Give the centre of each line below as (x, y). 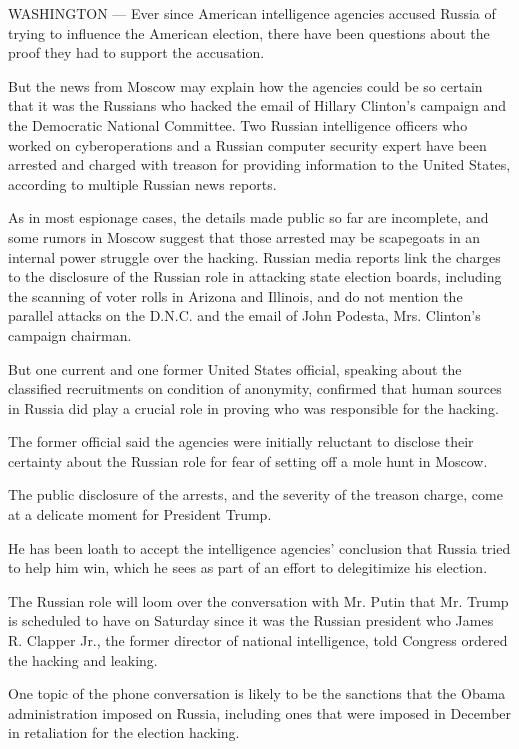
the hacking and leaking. (83, 659)
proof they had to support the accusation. (136, 52)
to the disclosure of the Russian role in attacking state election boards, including (255, 276)
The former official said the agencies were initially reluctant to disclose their (241, 441)
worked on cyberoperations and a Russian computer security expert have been (247, 144)
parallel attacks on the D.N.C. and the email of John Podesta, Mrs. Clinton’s (244, 315)
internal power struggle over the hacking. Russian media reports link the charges (254, 256)
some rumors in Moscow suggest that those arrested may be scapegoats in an (244, 236)
